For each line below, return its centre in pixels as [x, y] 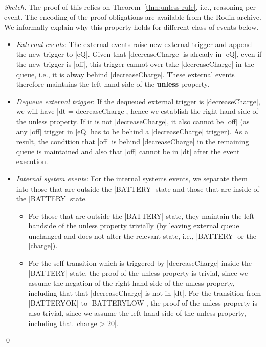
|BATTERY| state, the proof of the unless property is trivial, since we [138, 273]
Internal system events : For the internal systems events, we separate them [132, 178]
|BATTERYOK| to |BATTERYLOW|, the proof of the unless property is [143, 303]
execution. [32, 161]
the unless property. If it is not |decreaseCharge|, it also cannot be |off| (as [133, 121]
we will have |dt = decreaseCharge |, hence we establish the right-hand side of [137, 111]
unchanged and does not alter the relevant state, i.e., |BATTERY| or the [142, 235]
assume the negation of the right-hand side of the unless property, [131, 283]
